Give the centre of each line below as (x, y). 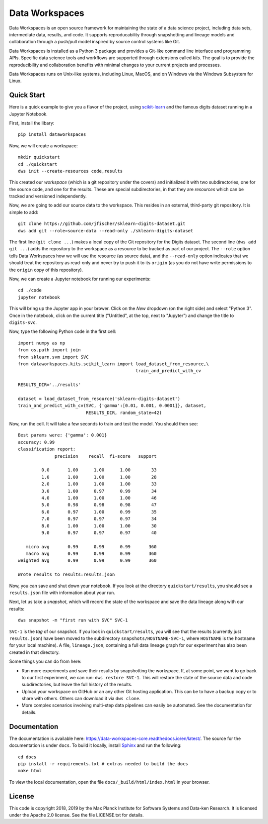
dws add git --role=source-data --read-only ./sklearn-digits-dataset (106, 231)
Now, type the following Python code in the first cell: (63, 331)
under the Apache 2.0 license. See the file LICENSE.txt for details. (76, 815)
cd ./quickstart (38, 164)
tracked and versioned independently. (48, 196)
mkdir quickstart (39, 157)
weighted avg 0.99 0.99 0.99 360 (87, 561)
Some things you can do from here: (45, 661)
